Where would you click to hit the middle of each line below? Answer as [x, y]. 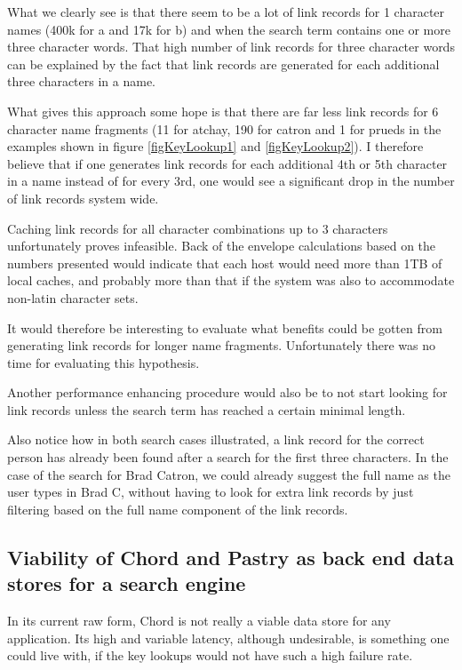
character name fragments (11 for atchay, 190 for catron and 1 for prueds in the [224, 128]
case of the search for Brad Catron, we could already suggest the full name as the [229, 474]
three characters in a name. [82, 81]
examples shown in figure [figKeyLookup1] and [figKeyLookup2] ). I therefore [215, 146]
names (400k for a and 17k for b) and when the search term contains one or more [229, 29]
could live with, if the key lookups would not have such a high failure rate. [210, 655]
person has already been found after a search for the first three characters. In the [228, 457]
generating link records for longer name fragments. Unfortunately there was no [222, 345]
